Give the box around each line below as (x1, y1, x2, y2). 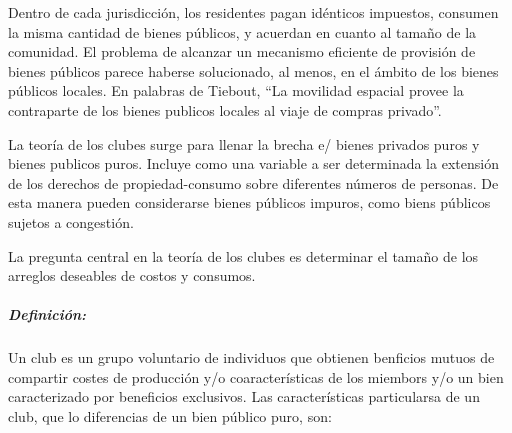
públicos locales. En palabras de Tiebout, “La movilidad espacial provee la (8, 80, 464, 101)
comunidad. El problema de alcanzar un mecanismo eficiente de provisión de (8, 41, 476, 62)
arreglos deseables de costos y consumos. (8, 265, 256, 286)
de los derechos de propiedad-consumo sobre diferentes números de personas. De (8, 172, 499, 193)
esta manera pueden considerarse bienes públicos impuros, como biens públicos (8, 192, 491, 213)
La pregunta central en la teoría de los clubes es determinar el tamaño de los (8, 245, 479, 266)
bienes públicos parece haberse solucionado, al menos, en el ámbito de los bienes (8, 60, 499, 81)
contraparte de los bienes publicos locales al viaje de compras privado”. (8, 99, 442, 120)
